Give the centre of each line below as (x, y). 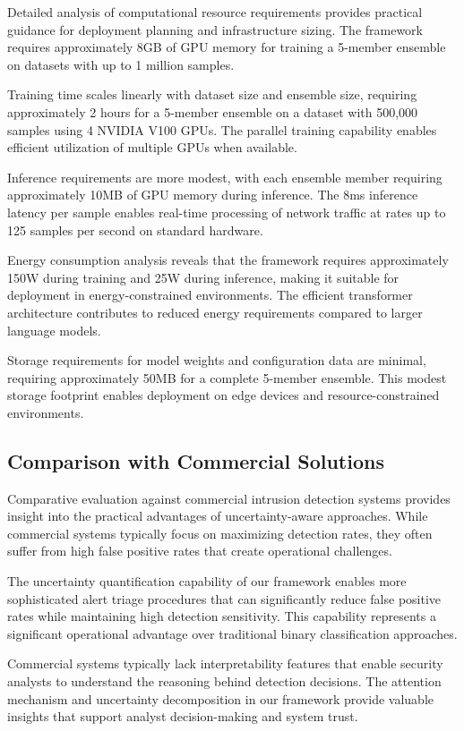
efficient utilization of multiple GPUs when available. (152, 147)
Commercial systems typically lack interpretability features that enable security (225, 663)
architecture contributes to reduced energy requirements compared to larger (215, 312)
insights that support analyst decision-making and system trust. (183, 716)
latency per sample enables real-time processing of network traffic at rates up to (227, 212)
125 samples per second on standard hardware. (135, 229)
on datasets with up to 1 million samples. (121, 64)
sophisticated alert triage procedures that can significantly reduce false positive (224, 598)
